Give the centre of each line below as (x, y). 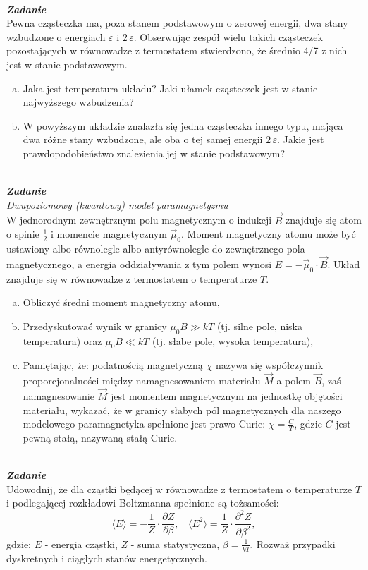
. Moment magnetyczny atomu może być (268, 234)
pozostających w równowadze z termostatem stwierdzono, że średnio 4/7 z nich (177, 50)
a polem (294, 381)
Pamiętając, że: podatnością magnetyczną (113, 365)
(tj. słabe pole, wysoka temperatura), (233, 340)
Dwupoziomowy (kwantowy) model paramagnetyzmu (117, 204)
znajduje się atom (324, 220)
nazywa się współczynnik (269, 365)
